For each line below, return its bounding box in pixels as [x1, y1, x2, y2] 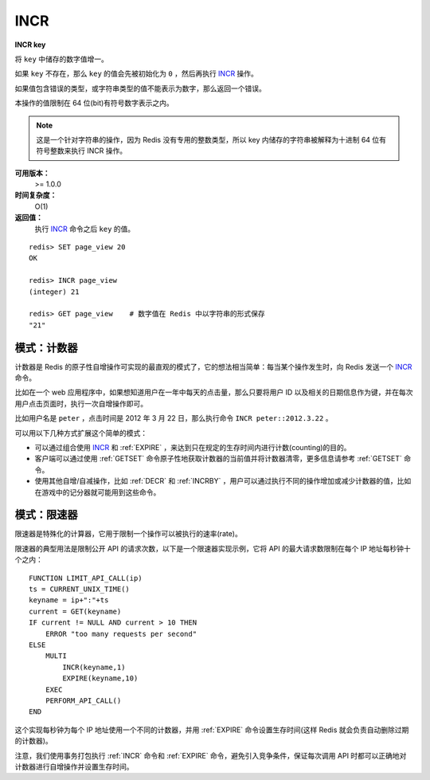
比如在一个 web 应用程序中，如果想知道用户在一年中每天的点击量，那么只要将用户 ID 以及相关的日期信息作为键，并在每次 [14, 387, 413, 398]
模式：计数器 [14, 341, 78, 355]
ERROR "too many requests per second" [45, 629, 197, 638]
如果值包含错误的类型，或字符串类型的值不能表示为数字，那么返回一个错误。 [14, 84, 266, 93]
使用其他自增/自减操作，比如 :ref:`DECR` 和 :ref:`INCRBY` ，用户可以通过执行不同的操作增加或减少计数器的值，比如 [34, 476, 412, 486]
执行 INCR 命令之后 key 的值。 [34, 224, 135, 233]
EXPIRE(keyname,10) [62, 674, 139, 683]
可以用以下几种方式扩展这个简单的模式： [14, 428, 147, 437]
